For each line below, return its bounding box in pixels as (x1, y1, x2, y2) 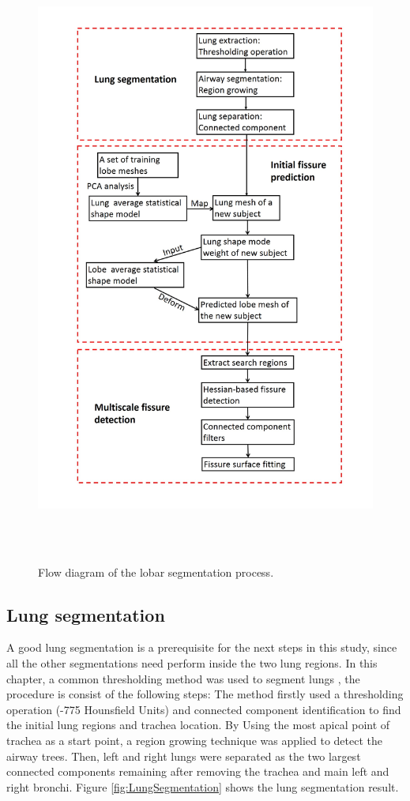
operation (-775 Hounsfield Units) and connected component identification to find (6, 701, 401, 717)
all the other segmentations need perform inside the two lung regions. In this (6, 654, 378, 671)
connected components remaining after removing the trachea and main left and (6, 763, 389, 780)
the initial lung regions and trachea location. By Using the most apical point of (6, 716, 390, 733)
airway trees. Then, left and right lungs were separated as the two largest (6, 747, 361, 764)
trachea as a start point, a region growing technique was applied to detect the (6, 731, 382, 748)
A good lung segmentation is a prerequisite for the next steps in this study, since (6, 639, 397, 656)
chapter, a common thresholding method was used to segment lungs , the (6, 670, 360, 686)
